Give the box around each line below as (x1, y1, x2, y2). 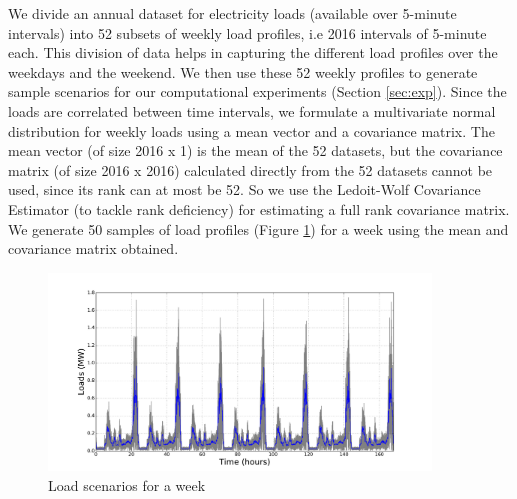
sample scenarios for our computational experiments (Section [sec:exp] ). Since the (8, 81, 507, 102)
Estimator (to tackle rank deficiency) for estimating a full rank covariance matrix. (8, 198, 510, 219)
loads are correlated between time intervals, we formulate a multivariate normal (8, 100, 496, 121)
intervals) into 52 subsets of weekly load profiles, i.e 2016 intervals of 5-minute (8, 22, 487, 43)
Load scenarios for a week (48, 474, 206, 495)
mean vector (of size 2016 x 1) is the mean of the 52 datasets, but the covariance (8, 140, 503, 161)
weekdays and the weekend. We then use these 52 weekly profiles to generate (8, 61, 478, 82)
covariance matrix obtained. (8, 238, 179, 259)
